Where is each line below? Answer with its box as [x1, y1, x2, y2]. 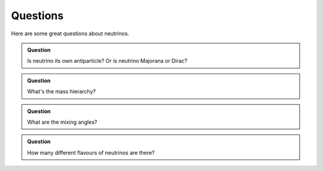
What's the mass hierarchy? [27, 88, 96, 95]
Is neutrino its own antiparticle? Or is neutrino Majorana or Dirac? [27, 57, 188, 65]
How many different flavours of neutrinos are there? [27, 149, 155, 156]
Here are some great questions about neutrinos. [11, 30, 130, 37]
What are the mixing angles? [27, 118, 97, 126]
